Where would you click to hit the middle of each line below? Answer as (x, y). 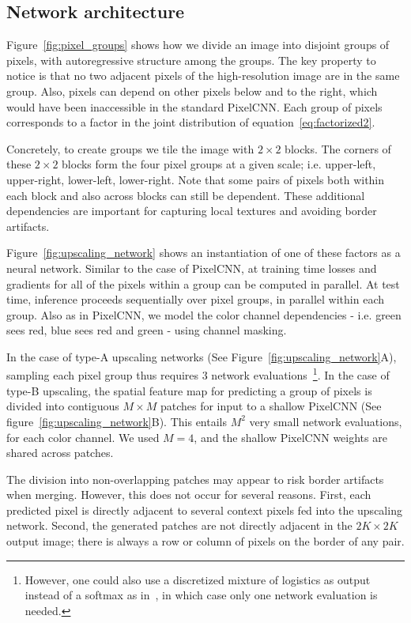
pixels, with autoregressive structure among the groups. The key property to (191, 60)
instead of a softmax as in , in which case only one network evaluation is (201, 595)
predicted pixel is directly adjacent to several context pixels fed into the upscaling (204, 510)
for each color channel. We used (83, 437)
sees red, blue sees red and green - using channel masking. (147, 330)
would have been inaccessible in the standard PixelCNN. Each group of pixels (194, 106)
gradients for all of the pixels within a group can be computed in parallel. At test (203, 283)
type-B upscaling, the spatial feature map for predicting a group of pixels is (189, 390)
